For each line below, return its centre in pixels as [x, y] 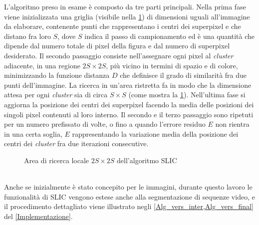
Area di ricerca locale [56, 160]
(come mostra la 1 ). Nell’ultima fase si [187, 95]
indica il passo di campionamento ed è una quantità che [170, 36]
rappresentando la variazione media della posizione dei [155, 133]
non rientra [232, 124]
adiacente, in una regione [42, 65]
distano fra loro [27, 36]
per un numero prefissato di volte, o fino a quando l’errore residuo [105, 124]
